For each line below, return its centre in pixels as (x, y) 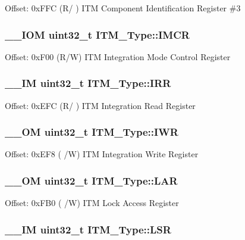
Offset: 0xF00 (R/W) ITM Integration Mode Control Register (118, 56)
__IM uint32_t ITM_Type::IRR (88, 83)
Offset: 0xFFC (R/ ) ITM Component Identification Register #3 (123, 8)
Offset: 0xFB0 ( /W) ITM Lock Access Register (92, 203)
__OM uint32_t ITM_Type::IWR (92, 132)
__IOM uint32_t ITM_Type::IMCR (97, 34)
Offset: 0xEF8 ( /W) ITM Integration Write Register (102, 154)
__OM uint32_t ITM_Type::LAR (91, 180)
